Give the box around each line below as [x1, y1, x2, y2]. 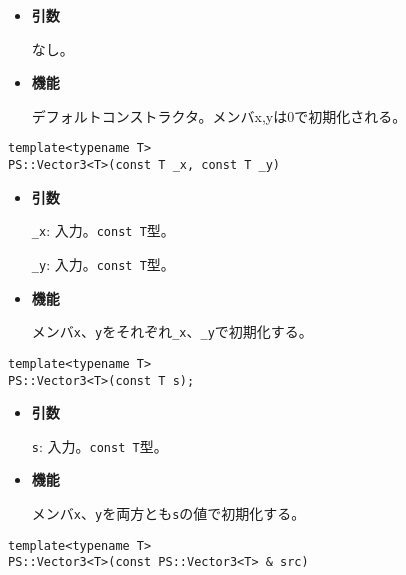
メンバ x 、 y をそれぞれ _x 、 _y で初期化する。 [31, 321, 313, 342]
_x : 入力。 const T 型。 [31, 220, 175, 241]
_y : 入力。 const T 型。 [31, 253, 175, 274]
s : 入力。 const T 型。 [31, 435, 168, 456]
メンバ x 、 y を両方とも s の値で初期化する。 [31, 503, 306, 523]
